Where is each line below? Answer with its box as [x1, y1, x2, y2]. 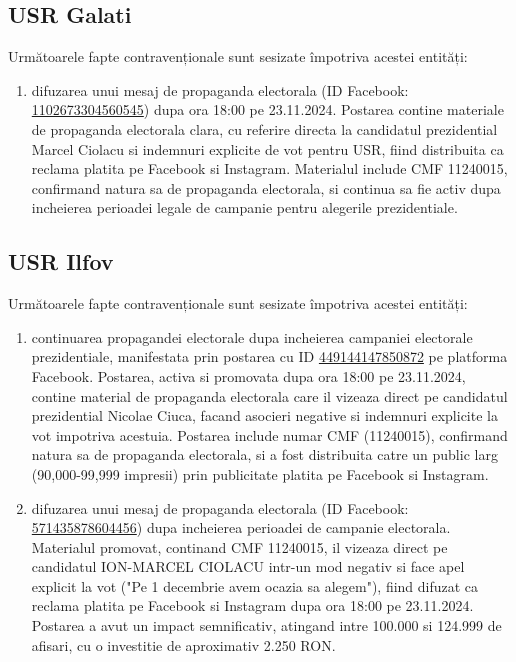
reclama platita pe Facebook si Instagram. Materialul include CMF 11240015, [31, 158, 508, 179]
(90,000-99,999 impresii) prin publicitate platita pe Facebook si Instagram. [31, 463, 489, 484]
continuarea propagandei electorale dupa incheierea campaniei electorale [31, 326, 473, 347]
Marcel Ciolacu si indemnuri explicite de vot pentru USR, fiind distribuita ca [31, 138, 504, 159]
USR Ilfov [8, 246, 114, 277]
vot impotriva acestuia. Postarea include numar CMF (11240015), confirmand [31, 424, 508, 445]
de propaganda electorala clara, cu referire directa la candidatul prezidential [31, 118, 498, 139]
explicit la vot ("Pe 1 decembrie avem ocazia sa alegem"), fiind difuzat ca [31, 575, 479, 596]
